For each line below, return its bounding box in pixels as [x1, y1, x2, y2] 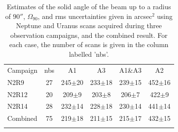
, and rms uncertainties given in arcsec [37, 11, 152, 21]
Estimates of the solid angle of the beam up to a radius [7, 1, 171, 11]
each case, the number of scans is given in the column [9, 39, 169, 49]
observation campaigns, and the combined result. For [10, 30, 168, 40]
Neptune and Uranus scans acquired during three [16, 20, 162, 31]
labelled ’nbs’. [69, 49, 109, 59]
